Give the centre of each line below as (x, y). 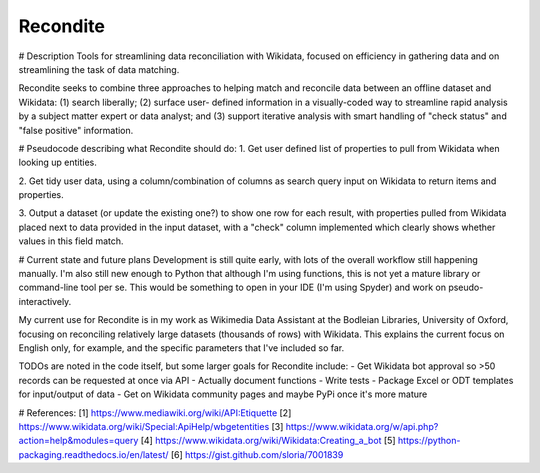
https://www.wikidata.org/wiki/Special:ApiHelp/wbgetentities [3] (151, 426)
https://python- (429, 441)
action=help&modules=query (78, 441)
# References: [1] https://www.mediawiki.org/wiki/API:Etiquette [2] (155, 412)
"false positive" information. (76, 130)
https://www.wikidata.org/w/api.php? (362, 426)
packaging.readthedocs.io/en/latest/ (93, 454)
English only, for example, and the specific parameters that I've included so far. (181, 347)
